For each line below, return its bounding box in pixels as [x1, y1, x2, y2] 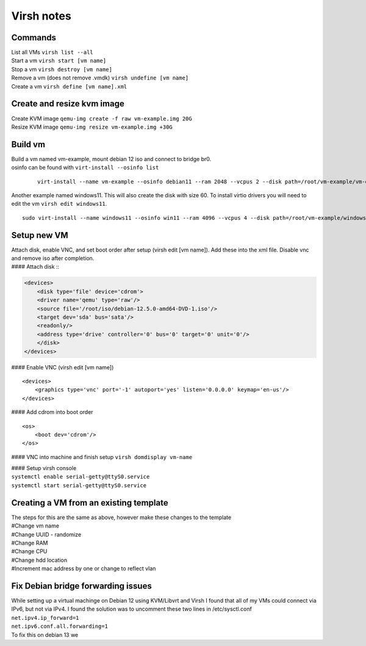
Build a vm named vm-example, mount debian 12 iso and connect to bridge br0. [11, 155, 212, 162]
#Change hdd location [11, 556, 67, 564]
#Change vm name [11, 522, 59, 529]
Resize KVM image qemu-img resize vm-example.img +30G [11, 123, 173, 131]
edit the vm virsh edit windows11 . [11, 200, 107, 208]
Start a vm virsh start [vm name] [11, 57, 107, 64]
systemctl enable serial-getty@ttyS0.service [11, 473, 150, 481]
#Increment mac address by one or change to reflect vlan [11, 565, 156, 572]
